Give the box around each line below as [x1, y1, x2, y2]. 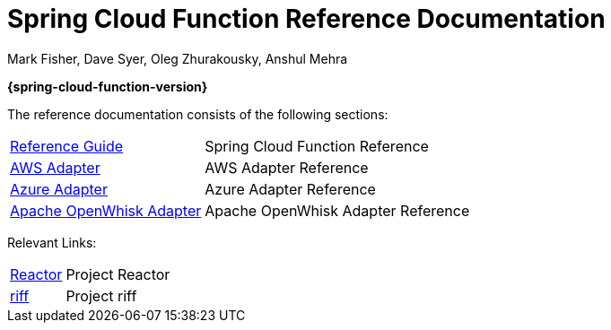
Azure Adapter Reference [205, 179, 376, 198]
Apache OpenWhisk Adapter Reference [205, 201, 470, 220]
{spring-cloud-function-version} [7, 78, 208, 94]
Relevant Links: [7, 234, 97, 250]
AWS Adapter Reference [205, 158, 369, 177]
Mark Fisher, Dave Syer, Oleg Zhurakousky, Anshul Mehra [7, 50, 348, 66]
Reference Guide [10, 136, 124, 155]
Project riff [65, 286, 137, 305]
